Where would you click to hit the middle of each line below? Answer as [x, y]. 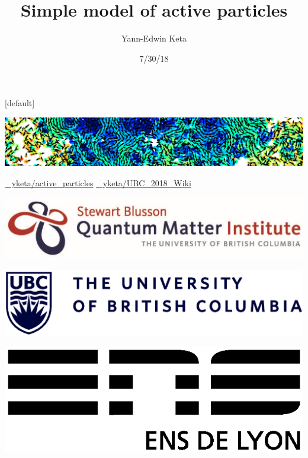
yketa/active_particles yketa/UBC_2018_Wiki [101, 182]
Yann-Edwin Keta [154, 38]
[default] [20, 103]
